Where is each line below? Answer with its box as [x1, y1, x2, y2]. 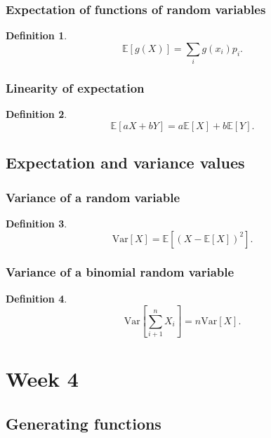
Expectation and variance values [6, 152, 245, 173]
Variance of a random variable [6, 188, 180, 206]
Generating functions [6, 412, 161, 434]
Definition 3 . [6, 215, 67, 230]
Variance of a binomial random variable [6, 263, 234, 281]
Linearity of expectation [6, 79, 145, 97]
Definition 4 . [6, 291, 67, 305]
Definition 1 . [6, 28, 67, 43]
